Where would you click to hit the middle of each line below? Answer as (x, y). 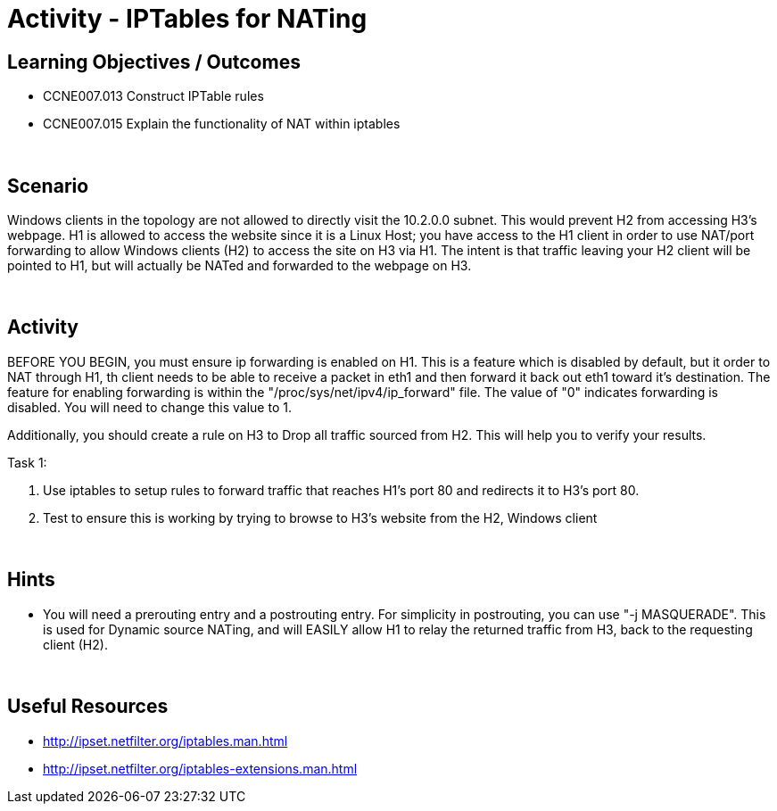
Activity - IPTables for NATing (187, 19)
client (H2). (75, 644)
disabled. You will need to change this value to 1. (149, 407)
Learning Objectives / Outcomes (154, 62)
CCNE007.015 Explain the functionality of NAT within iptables (222, 124)
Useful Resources (88, 707)
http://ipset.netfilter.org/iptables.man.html (165, 741)
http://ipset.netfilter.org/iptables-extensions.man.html (200, 768)
